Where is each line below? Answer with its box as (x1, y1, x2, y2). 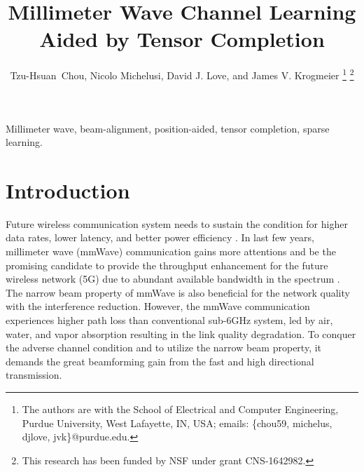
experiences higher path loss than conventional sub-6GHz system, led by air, (6, 313, 333, 328)
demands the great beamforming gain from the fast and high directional (6, 353, 314, 368)
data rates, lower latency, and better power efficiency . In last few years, (6, 230, 314, 245)
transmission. (6, 368, 62, 382)
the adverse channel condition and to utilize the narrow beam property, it (6, 340, 322, 355)
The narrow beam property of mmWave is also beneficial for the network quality (6, 285, 350, 299)
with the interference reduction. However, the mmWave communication (6, 299, 310, 313)
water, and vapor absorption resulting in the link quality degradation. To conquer (6, 326, 356, 341)
